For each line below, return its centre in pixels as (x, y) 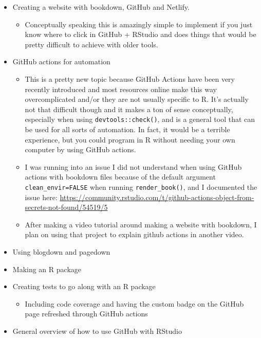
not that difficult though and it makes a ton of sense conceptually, (129, 109)
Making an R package (47, 269)
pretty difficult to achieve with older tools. (91, 44)
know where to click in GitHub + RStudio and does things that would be (141, 34)
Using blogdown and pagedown (61, 252)
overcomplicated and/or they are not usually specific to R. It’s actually (137, 99)
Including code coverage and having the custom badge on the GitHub (134, 303)
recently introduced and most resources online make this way (121, 89)
